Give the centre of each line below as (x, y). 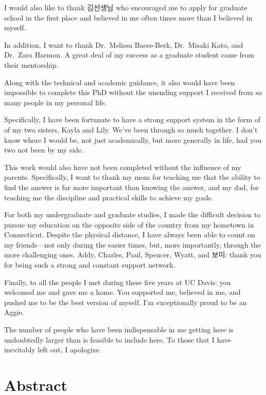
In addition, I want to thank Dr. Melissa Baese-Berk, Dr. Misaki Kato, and (124, 44)
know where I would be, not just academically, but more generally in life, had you (133, 139)
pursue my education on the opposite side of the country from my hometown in (129, 224)
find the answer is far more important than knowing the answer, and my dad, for (131, 187)
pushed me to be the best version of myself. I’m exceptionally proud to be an (126, 302)
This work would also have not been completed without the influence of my (123, 167)
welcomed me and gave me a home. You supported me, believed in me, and (122, 292)
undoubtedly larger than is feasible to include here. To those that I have (118, 339)
